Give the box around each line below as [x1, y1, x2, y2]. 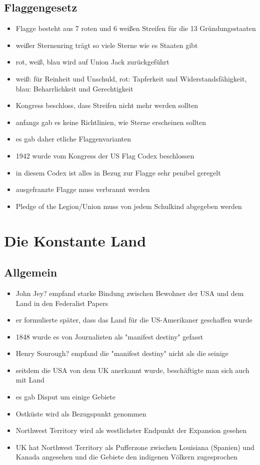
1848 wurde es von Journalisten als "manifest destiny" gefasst [15, 331, 203, 341]
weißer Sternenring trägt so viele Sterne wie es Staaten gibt [15, 39, 198, 50]
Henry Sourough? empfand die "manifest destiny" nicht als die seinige [15, 348, 228, 358]
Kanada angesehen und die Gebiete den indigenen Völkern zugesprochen [15, 451, 237, 462]
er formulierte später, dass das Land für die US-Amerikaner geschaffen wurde [15, 314, 252, 325]
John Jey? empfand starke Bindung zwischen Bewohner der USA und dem [15, 287, 244, 298]
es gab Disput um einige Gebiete [15, 391, 115, 402]
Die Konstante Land [4, 230, 146, 250]
